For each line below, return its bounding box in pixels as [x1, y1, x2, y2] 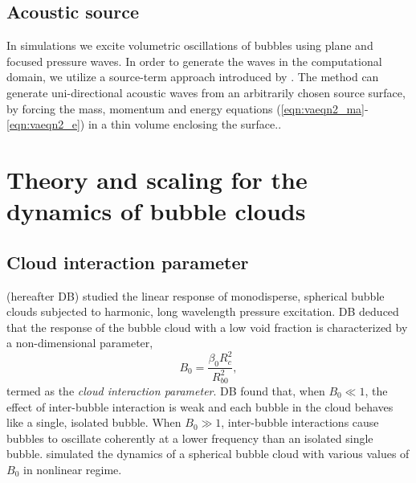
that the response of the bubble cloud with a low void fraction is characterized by [6, 318, 408, 335]
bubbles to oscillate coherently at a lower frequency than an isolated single [6, 429, 373, 446]
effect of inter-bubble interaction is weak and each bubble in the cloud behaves [6, 398, 394, 415]
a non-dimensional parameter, [6, 334, 153, 351]
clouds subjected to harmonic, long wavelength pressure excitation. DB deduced [6, 303, 399, 320]
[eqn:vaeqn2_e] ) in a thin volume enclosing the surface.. [6, 116, 282, 133]
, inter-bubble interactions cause [221, 414, 379, 431]
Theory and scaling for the [6, 162, 308, 195]
